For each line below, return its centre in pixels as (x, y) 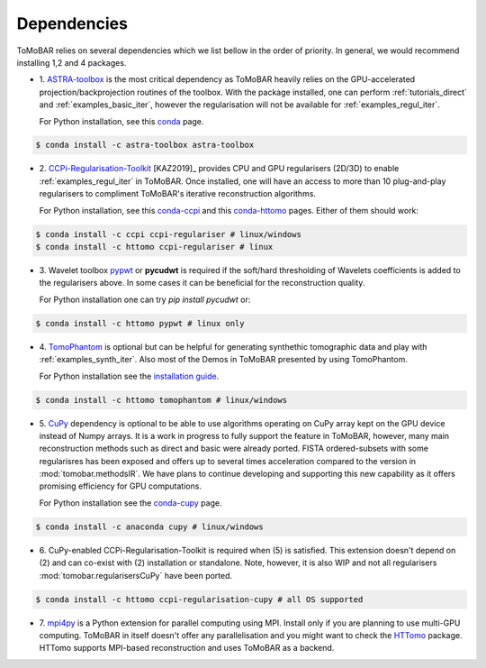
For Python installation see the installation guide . (129, 376)
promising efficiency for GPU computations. (121, 486)
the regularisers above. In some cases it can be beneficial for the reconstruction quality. (202, 283)
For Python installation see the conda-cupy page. (130, 503)
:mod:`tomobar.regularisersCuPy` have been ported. (136, 575)
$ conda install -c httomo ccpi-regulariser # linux (154, 247)
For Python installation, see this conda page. (121, 121)
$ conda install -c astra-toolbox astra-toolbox (145, 145)
